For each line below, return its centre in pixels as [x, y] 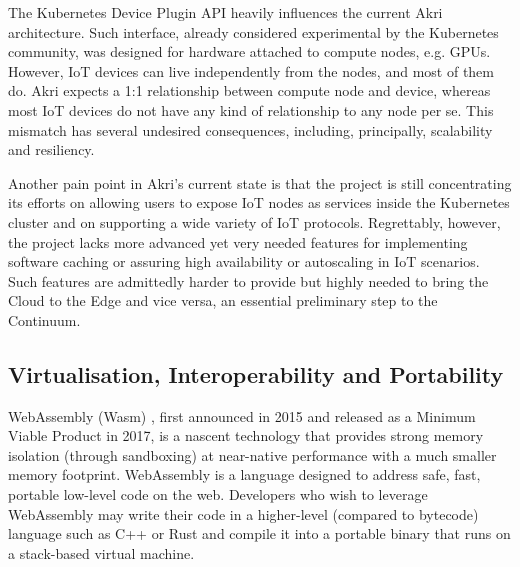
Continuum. [44, 319]
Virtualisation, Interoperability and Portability [256, 373]
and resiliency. [51, 149]
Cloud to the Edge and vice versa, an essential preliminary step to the [223, 300]
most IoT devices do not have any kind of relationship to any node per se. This [251, 109]
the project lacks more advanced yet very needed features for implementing [238, 241]
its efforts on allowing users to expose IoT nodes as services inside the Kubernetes [259, 202]
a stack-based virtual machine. [101, 552]
